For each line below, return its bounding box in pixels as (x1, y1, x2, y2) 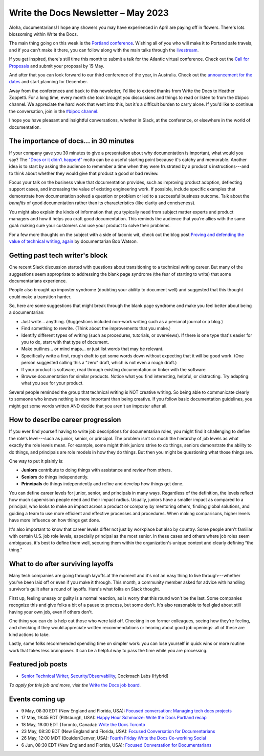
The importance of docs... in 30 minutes (9, 137, 134, 145)
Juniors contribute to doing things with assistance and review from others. (21, 467, 172, 473)
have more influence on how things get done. (9, 517, 101, 523)
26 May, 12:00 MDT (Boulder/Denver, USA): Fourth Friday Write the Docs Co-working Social (21, 735, 206, 741)
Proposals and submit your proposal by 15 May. (9, 63, 105, 69)
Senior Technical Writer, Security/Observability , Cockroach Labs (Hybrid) (21, 673, 169, 679)
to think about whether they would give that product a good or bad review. (9, 170, 159, 176)
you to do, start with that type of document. (21, 339, 110, 345)
